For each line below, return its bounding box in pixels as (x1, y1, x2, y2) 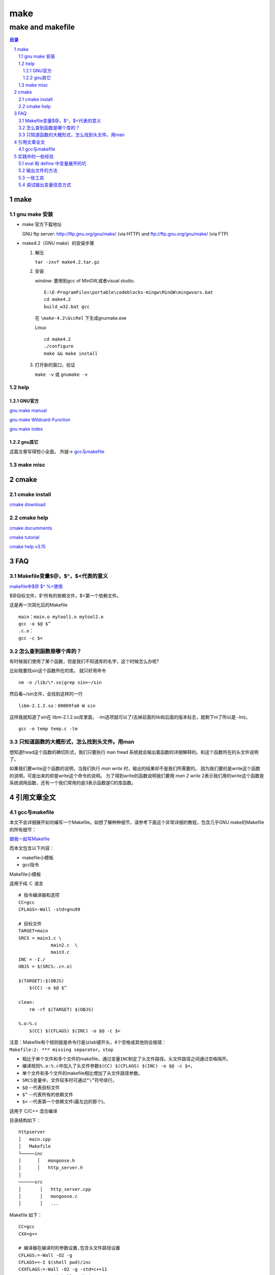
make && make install (44, 350, 98, 356)
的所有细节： (9, 826, 37, 832)
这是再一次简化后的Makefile (9, 602, 68, 608)
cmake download (9, 501, 46, 507)
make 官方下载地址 (22, 221, 62, 227)
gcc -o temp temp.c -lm (18, 726, 78, 732)
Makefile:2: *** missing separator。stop (9, 1047, 114, 1053)
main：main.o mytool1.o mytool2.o (18, 614, 104, 620)
